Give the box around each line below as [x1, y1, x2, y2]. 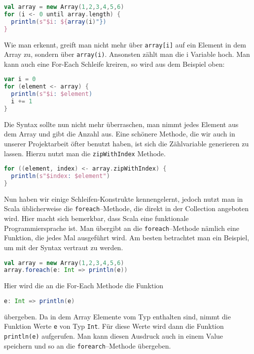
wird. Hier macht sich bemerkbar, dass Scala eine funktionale [4, 213, 189, 223]
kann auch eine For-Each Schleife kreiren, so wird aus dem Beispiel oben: [4, 58, 225, 69]
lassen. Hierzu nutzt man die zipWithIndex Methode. [4, 148, 166, 158]
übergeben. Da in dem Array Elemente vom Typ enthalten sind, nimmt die [4, 311, 231, 321]
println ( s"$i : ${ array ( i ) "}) [11, 18, 107, 25]
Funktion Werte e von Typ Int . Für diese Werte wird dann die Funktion [4, 321, 224, 331]
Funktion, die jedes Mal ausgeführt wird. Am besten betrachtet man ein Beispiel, [4, 232, 250, 243]
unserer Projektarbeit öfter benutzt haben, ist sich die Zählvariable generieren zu [4, 138, 249, 148]
